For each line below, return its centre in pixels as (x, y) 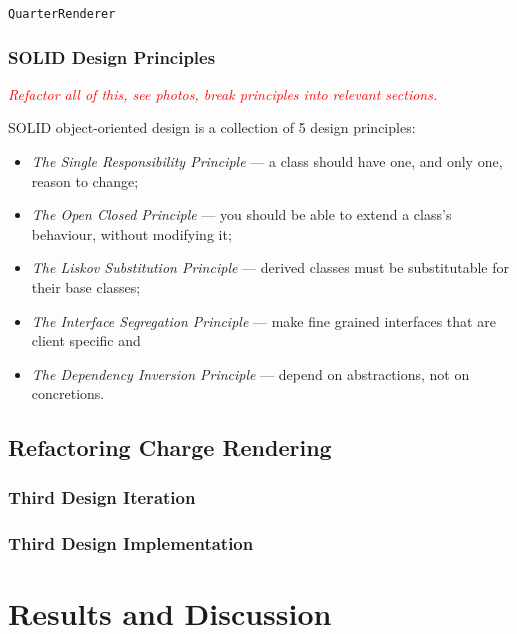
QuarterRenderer (62, 14)
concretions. (68, 393)
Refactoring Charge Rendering (170, 447)
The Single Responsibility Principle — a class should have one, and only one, (267, 161)
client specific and (86, 340)
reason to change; (85, 180)
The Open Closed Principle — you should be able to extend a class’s (241, 214)
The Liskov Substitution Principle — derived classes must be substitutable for (270, 267)
